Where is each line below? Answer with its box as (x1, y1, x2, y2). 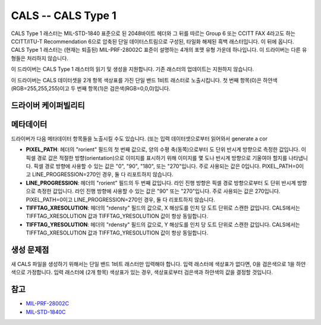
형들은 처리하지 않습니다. (11, 54, 68, 62)
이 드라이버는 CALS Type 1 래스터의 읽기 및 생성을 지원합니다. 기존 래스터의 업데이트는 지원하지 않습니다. (11, 65, 254, 73)
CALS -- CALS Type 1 (11, 9, 117, 22)
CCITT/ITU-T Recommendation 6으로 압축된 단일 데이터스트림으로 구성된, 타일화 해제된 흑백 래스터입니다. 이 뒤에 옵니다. (11, 37, 294, 45)
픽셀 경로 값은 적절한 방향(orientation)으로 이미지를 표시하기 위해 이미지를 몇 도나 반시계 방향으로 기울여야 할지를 (26, 154, 288, 161)
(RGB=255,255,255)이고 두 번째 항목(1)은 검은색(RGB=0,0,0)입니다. (11, 85, 171, 92)
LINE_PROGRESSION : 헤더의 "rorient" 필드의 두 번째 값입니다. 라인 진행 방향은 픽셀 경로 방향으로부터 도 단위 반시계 (26, 179, 297, 186)
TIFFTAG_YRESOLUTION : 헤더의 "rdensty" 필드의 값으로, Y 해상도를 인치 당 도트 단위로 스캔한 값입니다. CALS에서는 (26, 221, 300, 228)
